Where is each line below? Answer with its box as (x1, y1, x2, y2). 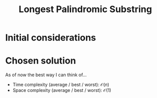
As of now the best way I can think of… (5, 72, 87, 78)
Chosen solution (5, 55, 76, 67)
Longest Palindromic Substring (18, 4, 152, 15)
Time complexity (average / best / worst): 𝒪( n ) (12, 82, 109, 88)
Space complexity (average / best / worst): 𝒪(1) (12, 87, 112, 93)
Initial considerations (5, 32, 97, 43)
